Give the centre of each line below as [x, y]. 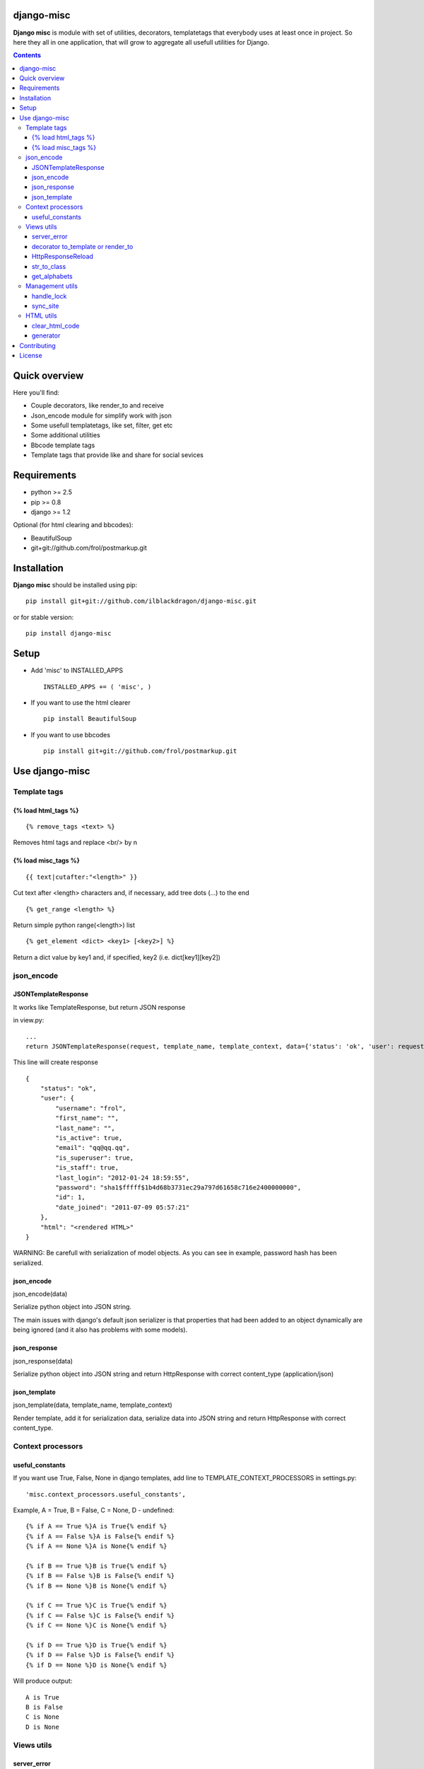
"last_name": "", [86, 1128]
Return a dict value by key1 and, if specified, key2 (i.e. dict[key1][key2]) [117, 957]
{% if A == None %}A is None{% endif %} [96, 1546]
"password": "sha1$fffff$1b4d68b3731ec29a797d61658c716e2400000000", [178, 1187]
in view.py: [29, 1020]
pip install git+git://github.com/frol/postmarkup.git [140, 751]
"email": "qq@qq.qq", [93, 1148]
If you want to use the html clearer [81, 702]
